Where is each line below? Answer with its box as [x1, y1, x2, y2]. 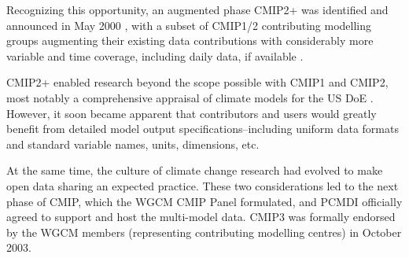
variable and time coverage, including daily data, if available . [6, 47, 304, 64]
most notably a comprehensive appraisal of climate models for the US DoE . [6, 89, 374, 105]
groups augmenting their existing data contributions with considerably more [6, 32, 374, 49]
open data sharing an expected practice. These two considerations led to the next [6, 177, 399, 193]
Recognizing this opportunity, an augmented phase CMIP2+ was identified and [6, 2, 389, 17]
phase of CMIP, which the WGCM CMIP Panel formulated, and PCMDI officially [6, 193, 403, 209]
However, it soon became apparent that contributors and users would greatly [6, 105, 377, 121]
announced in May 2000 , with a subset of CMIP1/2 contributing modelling [6, 17, 371, 33]
